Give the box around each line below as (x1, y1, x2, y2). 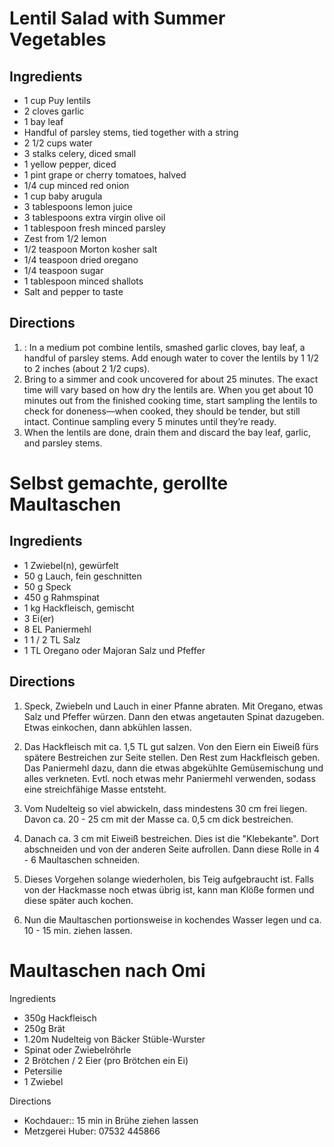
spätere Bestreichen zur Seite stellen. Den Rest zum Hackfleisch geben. (23, 751, 321, 763)
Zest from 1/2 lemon (23, 233, 107, 244)
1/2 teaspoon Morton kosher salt (23, 243, 158, 255)
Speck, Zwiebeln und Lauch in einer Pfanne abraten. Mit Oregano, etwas (23, 700, 324, 712)
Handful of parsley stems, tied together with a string (23, 127, 239, 138)
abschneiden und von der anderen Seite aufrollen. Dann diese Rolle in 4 (23, 843, 320, 855)
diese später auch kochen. (23, 894, 134, 906)
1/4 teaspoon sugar (23, 265, 104, 276)
